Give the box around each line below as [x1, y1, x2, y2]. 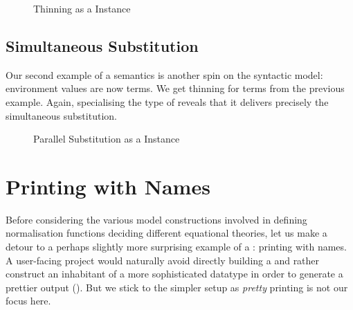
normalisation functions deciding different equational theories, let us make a [6, 226, 327, 240]
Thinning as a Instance [33, 1, 131, 15]
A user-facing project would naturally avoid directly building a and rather [6, 253, 320, 267]
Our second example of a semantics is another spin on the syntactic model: [6, 67, 323, 82]
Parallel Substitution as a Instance [33, 131, 180, 146]
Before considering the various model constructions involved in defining [6, 212, 307, 226]
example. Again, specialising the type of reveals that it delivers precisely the [6, 94, 329, 109]
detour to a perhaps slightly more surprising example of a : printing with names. [6, 239, 347, 254]
